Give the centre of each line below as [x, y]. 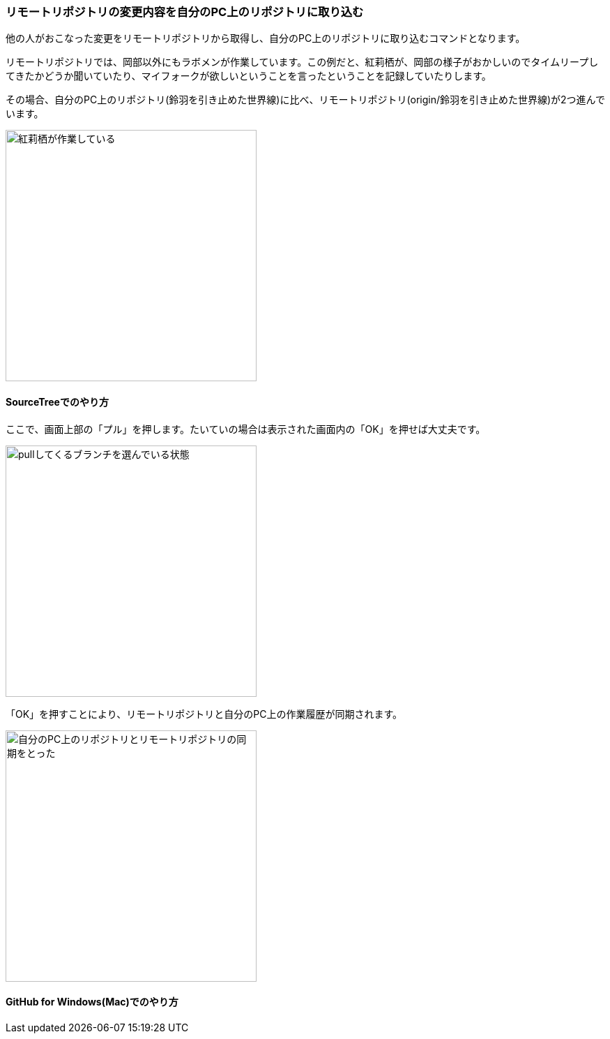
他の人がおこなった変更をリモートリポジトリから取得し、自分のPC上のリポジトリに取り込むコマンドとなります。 [266, 38]
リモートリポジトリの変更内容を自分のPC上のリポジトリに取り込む [185, 12]
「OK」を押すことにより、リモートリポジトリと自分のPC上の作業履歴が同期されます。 [204, 714]
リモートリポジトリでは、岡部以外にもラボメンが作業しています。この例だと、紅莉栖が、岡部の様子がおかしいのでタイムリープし [302, 62]
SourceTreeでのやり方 [57, 401]
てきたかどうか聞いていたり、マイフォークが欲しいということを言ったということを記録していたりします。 [249, 76]
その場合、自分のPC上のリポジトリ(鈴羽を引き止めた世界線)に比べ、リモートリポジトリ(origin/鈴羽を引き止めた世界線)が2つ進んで [305, 100]
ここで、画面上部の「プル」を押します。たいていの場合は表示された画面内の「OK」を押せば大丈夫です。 [246, 429]
